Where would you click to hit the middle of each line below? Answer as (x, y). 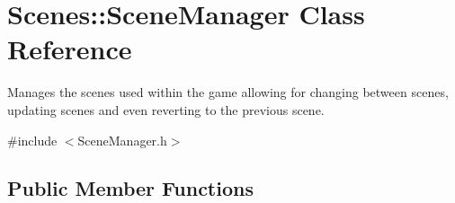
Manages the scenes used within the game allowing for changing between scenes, (228, 92)
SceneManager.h (122, 140)
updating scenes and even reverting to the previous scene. (166, 109)
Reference (70, 49)
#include (32, 140)
